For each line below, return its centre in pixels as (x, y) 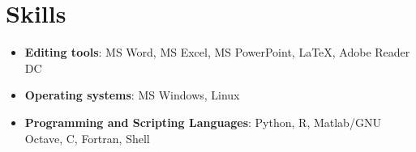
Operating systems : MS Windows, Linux (132, 95)
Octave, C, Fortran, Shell (87, 138)
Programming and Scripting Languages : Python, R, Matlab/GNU (203, 122)
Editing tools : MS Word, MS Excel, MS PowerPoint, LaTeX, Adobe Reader (217, 52)
